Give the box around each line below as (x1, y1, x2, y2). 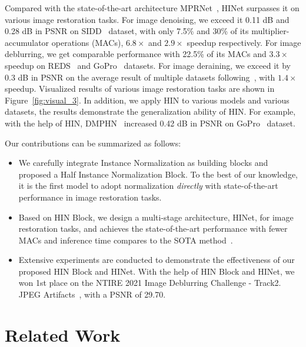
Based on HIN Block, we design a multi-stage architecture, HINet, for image (18, 211, 294, 223)
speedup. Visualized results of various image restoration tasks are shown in (5, 82, 275, 95)
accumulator (5, 36, 49, 48)
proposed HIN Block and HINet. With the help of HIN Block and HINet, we (18, 265, 295, 277)
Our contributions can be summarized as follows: (5, 136, 181, 149)
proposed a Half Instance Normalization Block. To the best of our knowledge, (18, 168, 298, 180)
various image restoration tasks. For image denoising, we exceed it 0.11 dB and (5, 13, 290, 25)
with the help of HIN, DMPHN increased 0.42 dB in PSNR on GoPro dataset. (5, 116, 295, 129)
